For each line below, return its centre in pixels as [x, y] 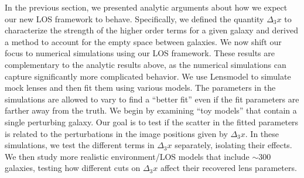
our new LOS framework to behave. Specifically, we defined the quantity [134, 18]
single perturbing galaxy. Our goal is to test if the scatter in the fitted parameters [152, 121]
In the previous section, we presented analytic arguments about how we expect [146, 7]
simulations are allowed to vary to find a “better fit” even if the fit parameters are [152, 99]
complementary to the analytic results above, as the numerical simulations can [146, 64]
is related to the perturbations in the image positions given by [116, 133]
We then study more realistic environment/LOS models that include [127, 156]
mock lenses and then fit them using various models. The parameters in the [140, 88]
